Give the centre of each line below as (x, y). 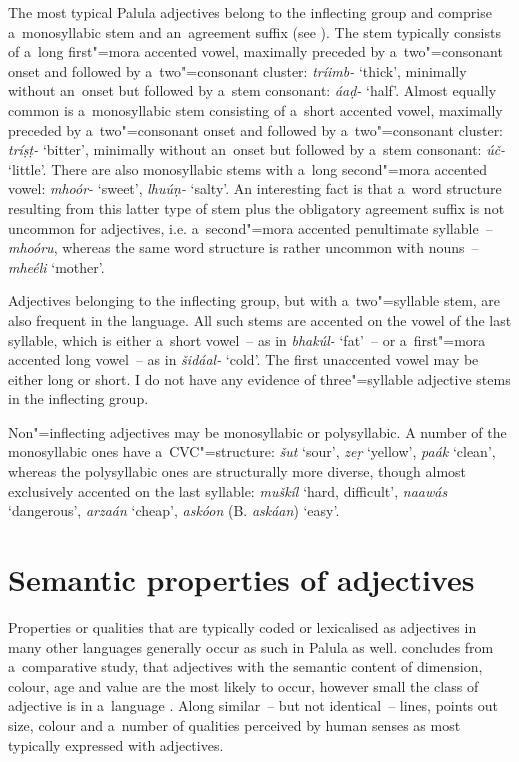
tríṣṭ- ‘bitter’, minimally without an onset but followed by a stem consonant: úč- (257, 149)
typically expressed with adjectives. (116, 744)
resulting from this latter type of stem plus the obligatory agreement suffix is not (256, 207)
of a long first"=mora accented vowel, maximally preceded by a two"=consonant (255, 51)
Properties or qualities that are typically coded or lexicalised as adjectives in (242, 626)
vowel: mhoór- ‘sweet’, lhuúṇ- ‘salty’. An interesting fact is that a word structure (255, 188)
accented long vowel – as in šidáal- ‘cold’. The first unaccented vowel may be (243, 359)
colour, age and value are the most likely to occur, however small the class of (243, 685)
